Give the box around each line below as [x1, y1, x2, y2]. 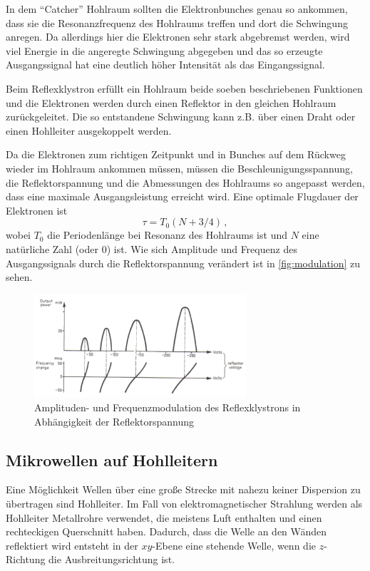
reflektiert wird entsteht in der [6, 537, 138, 552]
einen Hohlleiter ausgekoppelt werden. [6, 123, 172, 138]
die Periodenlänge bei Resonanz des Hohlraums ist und [47, 227, 287, 242]
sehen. [6, 269, 33, 284]
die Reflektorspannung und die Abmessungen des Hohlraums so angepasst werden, [6, 175, 365, 190]
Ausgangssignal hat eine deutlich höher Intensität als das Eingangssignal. [6, 57, 325, 72]
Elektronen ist [6, 202, 68, 217]
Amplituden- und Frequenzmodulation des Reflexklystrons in [34, 400, 301, 415]
